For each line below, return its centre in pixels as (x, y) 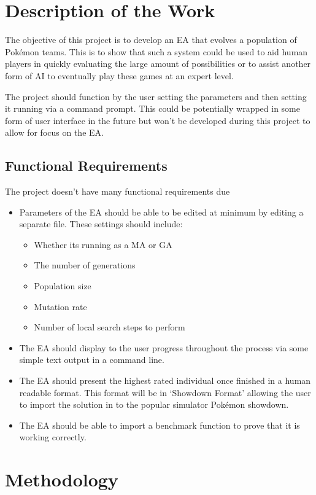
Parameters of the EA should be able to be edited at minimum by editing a (161, 212)
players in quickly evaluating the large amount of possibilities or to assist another (158, 64)
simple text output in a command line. (92, 360)
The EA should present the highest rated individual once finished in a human (165, 380)
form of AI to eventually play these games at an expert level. (119, 75)
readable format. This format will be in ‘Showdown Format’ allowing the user (165, 392)
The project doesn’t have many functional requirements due (118, 191)
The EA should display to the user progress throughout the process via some (164, 347)
